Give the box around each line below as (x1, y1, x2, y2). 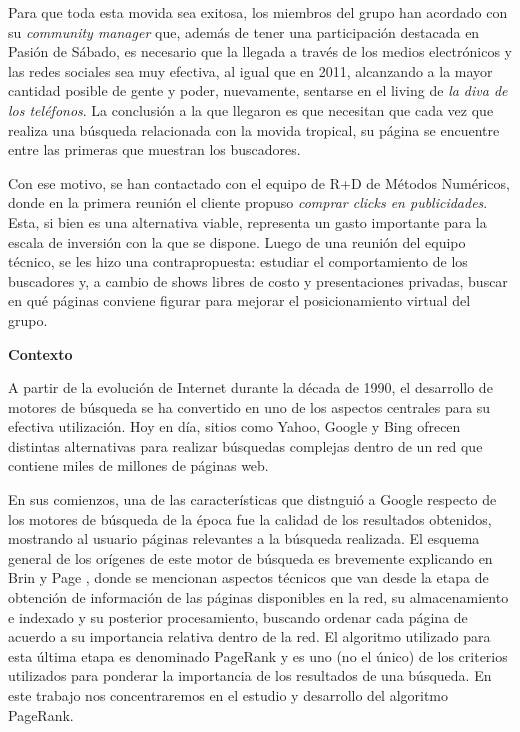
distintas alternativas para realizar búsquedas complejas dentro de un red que (8, 435, 483, 456)
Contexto (8, 343, 73, 364)
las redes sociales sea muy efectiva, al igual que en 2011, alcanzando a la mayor (8, 60, 493, 81)
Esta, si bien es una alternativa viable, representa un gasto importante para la (8, 211, 487, 232)
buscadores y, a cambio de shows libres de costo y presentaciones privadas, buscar (8, 270, 508, 291)
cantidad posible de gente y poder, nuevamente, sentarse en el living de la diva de (8, 80, 508, 101)
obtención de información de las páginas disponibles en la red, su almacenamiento (8, 587, 509, 608)
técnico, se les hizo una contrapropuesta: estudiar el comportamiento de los (8, 251, 468, 272)
